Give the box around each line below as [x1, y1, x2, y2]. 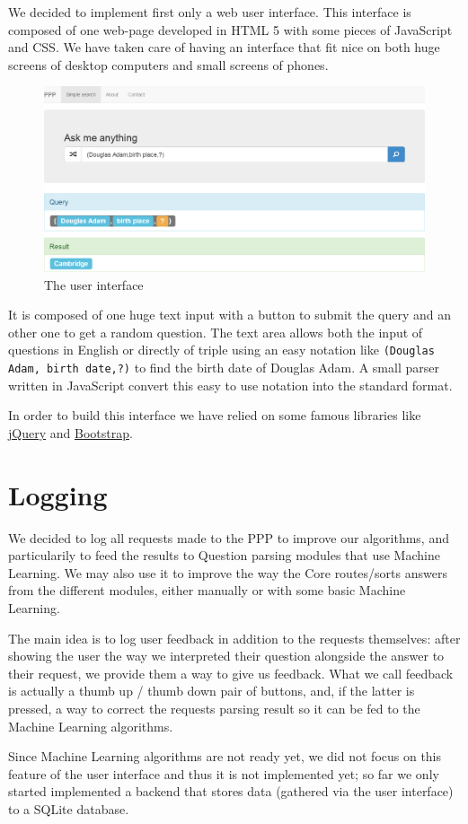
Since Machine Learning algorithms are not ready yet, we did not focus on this [8, 747, 442, 766]
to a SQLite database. [8, 799, 129, 818]
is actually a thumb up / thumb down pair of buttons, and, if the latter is [8, 681, 415, 700]
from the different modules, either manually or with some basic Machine [8, 581, 406, 600]
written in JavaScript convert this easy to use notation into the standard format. [8, 375, 453, 394]
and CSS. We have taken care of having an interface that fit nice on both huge [8, 38, 440, 57]
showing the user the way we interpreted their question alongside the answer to [8, 646, 445, 665]
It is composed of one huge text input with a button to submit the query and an [8, 305, 452, 324]
